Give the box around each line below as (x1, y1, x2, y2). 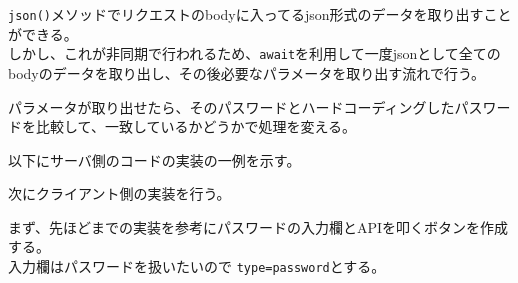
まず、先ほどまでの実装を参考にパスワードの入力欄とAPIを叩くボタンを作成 (8, 216, 509, 237)
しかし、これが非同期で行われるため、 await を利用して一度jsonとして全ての (8, 43, 501, 64)
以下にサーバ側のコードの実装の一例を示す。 (8, 149, 301, 170)
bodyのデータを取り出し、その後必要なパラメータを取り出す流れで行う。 (8, 62, 486, 83)
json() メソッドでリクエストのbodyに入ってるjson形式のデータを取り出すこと (8, 4, 512, 24)
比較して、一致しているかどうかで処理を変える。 (35, 116, 357, 137)
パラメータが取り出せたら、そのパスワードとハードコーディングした (8, 96, 455, 117)
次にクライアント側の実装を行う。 (8, 183, 231, 204)
